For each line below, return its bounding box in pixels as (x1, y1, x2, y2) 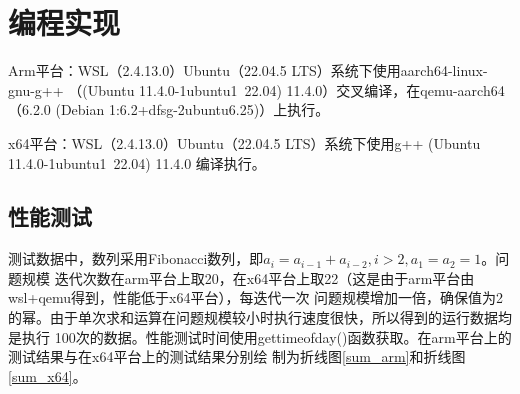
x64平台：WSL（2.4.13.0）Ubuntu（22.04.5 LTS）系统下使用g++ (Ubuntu (8, 132, 481, 153)
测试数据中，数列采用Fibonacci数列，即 (8, 248, 264, 269)
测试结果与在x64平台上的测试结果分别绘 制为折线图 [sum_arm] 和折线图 (8, 346, 466, 367)
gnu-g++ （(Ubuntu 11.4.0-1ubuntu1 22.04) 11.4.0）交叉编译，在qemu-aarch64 (8, 79, 505, 100)
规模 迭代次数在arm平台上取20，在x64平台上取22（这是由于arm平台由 (21, 267, 475, 288)
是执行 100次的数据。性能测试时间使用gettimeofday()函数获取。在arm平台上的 (8, 326, 512, 347)
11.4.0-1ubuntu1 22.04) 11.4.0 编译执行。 (8, 152, 266, 173)
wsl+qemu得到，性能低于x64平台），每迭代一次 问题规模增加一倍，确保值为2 (8, 287, 504, 308)
